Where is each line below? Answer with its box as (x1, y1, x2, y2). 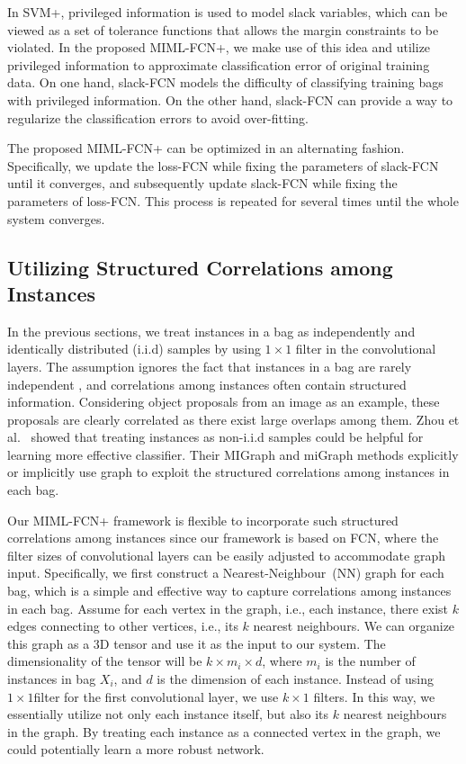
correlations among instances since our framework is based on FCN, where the (7, 528, 439, 547)
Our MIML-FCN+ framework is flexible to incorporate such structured (7, 510, 399, 529)
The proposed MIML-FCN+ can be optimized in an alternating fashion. (7, 139, 405, 157)
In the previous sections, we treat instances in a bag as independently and (7, 321, 416, 340)
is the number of (325, 652, 416, 670)
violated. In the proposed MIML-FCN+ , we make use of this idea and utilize (7, 38, 431, 57)
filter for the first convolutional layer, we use (33, 687, 279, 706)
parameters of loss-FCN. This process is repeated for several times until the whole (7, 191, 459, 210)
